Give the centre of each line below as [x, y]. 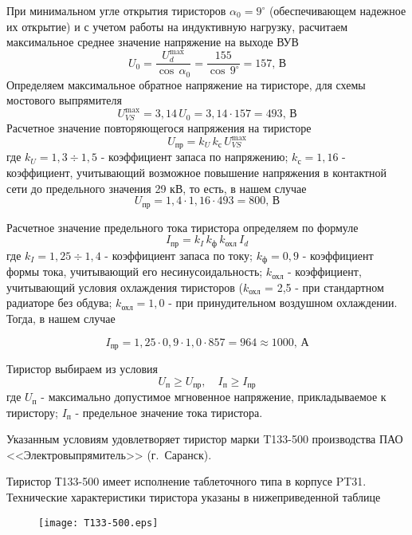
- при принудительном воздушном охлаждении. [283, 303]
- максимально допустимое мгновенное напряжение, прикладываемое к [214, 397]
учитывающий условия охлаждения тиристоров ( [125, 287]
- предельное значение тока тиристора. [169, 412]
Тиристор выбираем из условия [82, 369]
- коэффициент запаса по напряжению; [194, 157]
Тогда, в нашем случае [61, 318]
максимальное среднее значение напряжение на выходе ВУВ [153, 42]
